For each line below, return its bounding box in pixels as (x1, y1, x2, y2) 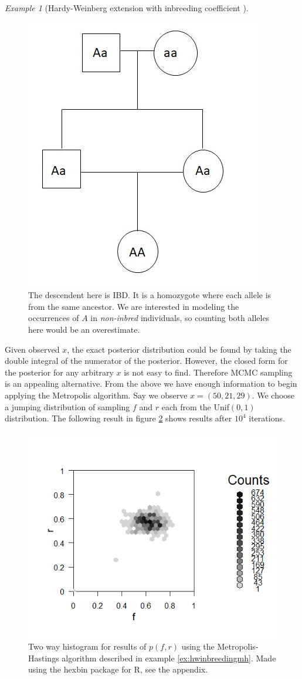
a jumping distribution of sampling (5, 400, 130, 413)
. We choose (252, 389, 295, 401)
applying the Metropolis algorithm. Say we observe (5, 389, 188, 401)
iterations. (249, 412, 285, 424)
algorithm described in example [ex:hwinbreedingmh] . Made (62, 651, 276, 664)
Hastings (28, 651, 59, 664)
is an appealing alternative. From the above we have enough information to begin (5, 377, 297, 390)
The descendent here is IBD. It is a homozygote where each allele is (28, 289, 272, 301)
